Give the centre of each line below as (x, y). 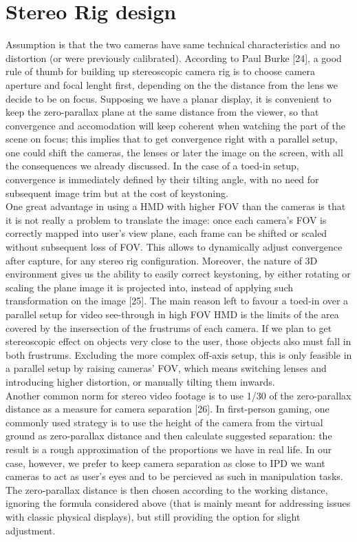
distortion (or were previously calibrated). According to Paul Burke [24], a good (174, 58)
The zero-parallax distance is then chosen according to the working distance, (167, 489)
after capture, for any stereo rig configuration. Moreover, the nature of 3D (162, 260)
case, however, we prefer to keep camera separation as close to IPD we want (165, 462)
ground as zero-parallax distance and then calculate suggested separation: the (169, 436)
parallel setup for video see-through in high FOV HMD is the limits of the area (172, 314)
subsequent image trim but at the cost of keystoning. (117, 192)
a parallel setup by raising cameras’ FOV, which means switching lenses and (166, 368)
